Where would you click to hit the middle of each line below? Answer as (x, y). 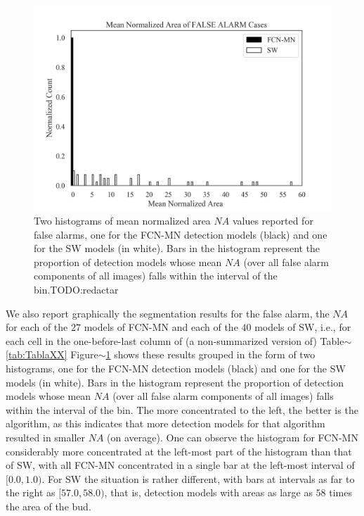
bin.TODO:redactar (76, 290)
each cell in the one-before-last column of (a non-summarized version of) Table (175, 340)
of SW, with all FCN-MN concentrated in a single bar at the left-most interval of (180, 465)
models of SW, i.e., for (303, 327)
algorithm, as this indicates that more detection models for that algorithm (165, 423)
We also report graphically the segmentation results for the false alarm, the (168, 313)
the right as (31, 492)
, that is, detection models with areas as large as (208, 492)
